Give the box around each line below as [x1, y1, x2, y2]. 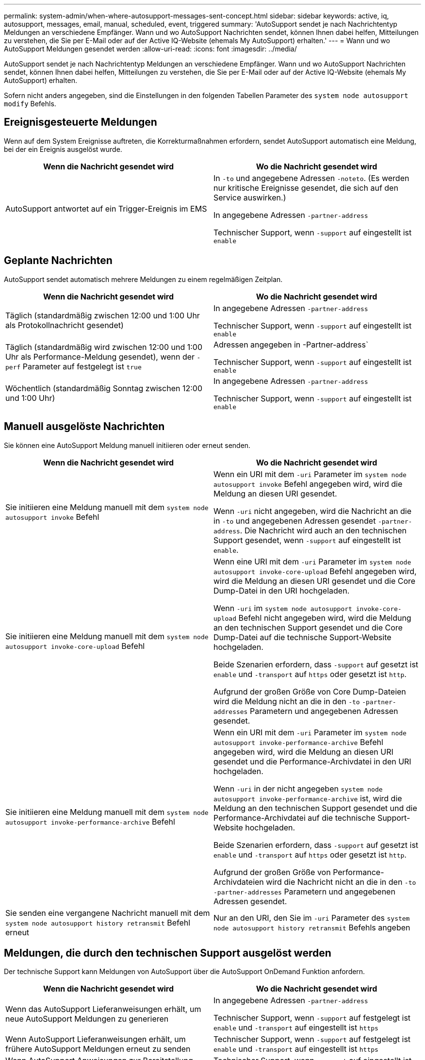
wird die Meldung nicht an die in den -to [213, 696, 360, 706]
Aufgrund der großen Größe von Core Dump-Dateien [213, 686, 406, 696]
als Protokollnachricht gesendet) [5, 320, 124, 331]
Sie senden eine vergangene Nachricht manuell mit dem [5, 908, 210, 918]
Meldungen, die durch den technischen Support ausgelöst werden [4, 946, 331, 959]
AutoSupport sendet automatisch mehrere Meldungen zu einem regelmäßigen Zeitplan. [4, 275, 283, 283]
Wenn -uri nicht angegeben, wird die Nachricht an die [213, 506, 412, 516]
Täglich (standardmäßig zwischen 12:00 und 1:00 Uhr [5, 311, 200, 321]
